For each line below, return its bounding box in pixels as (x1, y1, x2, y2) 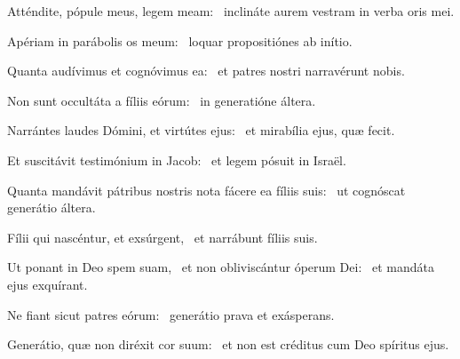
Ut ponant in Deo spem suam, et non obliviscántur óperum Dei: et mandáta (7, 258, 434, 276)
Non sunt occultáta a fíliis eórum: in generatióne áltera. (7, 91, 316, 109)
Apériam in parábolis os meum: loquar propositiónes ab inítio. (7, 31, 353, 50)
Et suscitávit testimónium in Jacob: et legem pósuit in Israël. (7, 150, 346, 169)
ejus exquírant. (7, 275, 88, 293)
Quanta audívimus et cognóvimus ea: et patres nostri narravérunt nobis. (7, 61, 405, 80)
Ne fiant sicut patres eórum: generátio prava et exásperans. (7, 305, 335, 323)
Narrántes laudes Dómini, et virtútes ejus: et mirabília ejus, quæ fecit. (7, 121, 395, 140)
